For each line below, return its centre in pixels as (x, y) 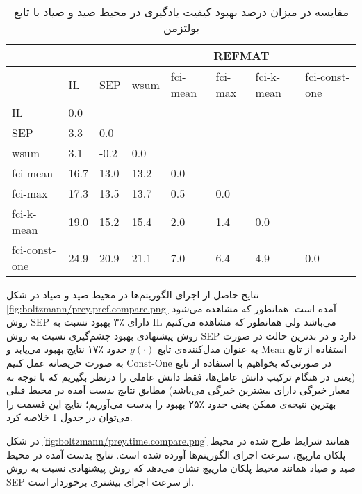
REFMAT (241, 55)
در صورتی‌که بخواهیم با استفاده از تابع (254, 362)
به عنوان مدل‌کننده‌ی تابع (208, 349)
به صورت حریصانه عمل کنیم (65, 362)
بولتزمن (181, 27)
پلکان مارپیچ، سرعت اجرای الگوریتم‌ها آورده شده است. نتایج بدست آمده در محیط (176, 454)
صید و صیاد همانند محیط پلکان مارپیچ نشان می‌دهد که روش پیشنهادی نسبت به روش (181, 468)
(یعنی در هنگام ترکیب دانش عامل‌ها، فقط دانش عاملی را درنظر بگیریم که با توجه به (181, 376)
